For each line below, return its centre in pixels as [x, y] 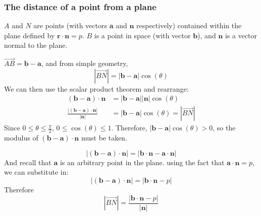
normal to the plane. [36, 45]
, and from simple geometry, [85, 63]
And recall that [28, 162]
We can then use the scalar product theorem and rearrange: [96, 88]
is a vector [241, 35]
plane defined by [30, 35]
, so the [224, 128]
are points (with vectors [70, 25]
